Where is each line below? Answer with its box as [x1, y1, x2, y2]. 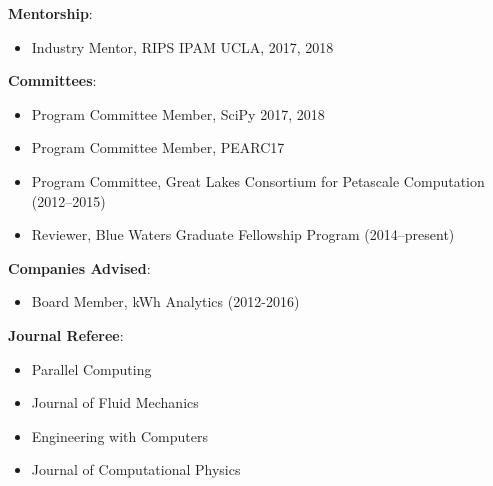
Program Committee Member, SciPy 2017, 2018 [31, 103, 325, 124]
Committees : [8, 70, 97, 91]
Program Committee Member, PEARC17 [31, 137, 285, 158]
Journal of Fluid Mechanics [31, 392, 199, 413]
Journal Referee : [8, 324, 124, 345]
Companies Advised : [8, 257, 151, 278]
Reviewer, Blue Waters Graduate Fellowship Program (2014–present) [31, 224, 455, 245]
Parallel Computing [31, 358, 152, 379]
